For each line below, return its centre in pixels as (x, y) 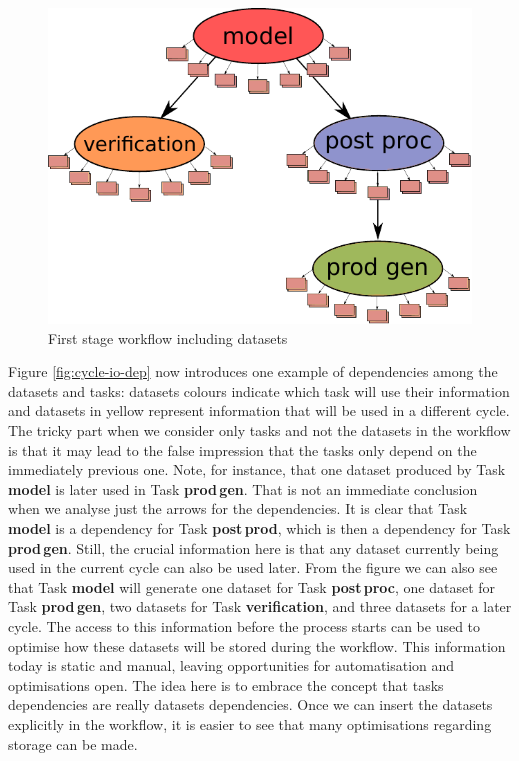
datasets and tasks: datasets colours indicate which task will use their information (259, 390)
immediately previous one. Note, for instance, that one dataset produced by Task (257, 469)
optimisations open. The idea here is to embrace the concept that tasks (226, 684)
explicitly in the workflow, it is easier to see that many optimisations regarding (250, 723)
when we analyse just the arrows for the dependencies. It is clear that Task (238, 508)
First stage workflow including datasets (168, 337)
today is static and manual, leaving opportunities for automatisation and (231, 665)
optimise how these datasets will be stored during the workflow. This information (257, 645)
